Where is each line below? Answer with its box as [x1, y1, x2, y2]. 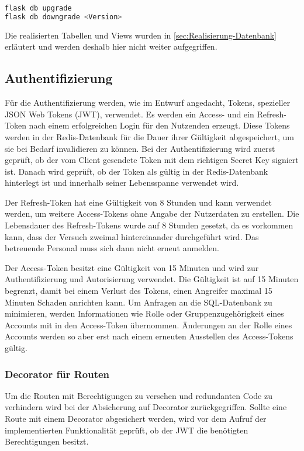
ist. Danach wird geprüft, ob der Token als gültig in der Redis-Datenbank [5, 165, 268, 177]
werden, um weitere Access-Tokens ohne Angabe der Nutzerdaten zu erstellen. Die [5, 207, 299, 220]
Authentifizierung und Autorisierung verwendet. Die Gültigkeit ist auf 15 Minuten [5, 273, 299, 285]
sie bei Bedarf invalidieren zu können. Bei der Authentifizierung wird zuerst [5, 142, 275, 154]
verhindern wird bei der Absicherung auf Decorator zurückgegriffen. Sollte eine [5, 401, 287, 413]
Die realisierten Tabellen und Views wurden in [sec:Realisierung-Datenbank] [5, 29, 277, 41]
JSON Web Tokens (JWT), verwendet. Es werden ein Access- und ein [5, 107, 254, 120]
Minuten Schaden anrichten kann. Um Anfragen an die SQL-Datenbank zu [5, 296, 272, 308]
